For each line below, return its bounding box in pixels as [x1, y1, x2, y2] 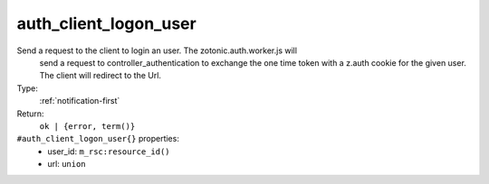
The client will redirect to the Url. [39, 70, 162, 81]
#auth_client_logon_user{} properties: [16, 133, 180, 144]
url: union [47, 159, 86, 170]
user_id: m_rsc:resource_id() [47, 145, 171, 157]
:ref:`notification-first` [39, 96, 120, 106]
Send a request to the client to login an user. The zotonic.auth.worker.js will [16, 45, 298, 56]
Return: [16, 108, 44, 119]
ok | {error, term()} [39, 121, 136, 131]
